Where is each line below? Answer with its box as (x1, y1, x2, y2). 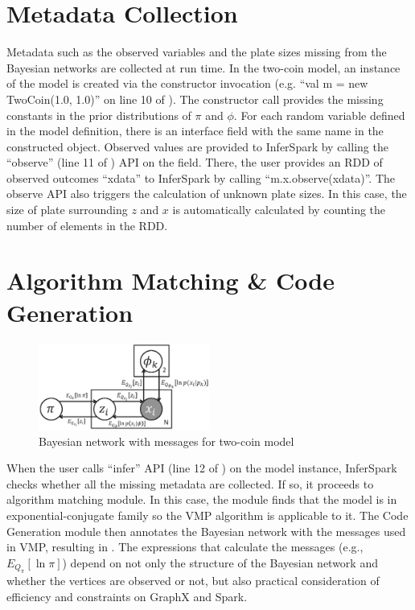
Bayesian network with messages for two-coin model (39, 432, 294, 449)
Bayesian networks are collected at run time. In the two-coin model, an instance (6, 59, 401, 76)
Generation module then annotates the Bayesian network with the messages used (6, 522, 406, 539)
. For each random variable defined (233, 106, 405, 123)
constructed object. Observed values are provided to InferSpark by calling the (6, 138, 388, 155)
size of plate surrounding (6, 201, 128, 218)
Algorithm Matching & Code (6, 264, 335, 297)
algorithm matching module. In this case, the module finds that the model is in (6, 491, 397, 508)
